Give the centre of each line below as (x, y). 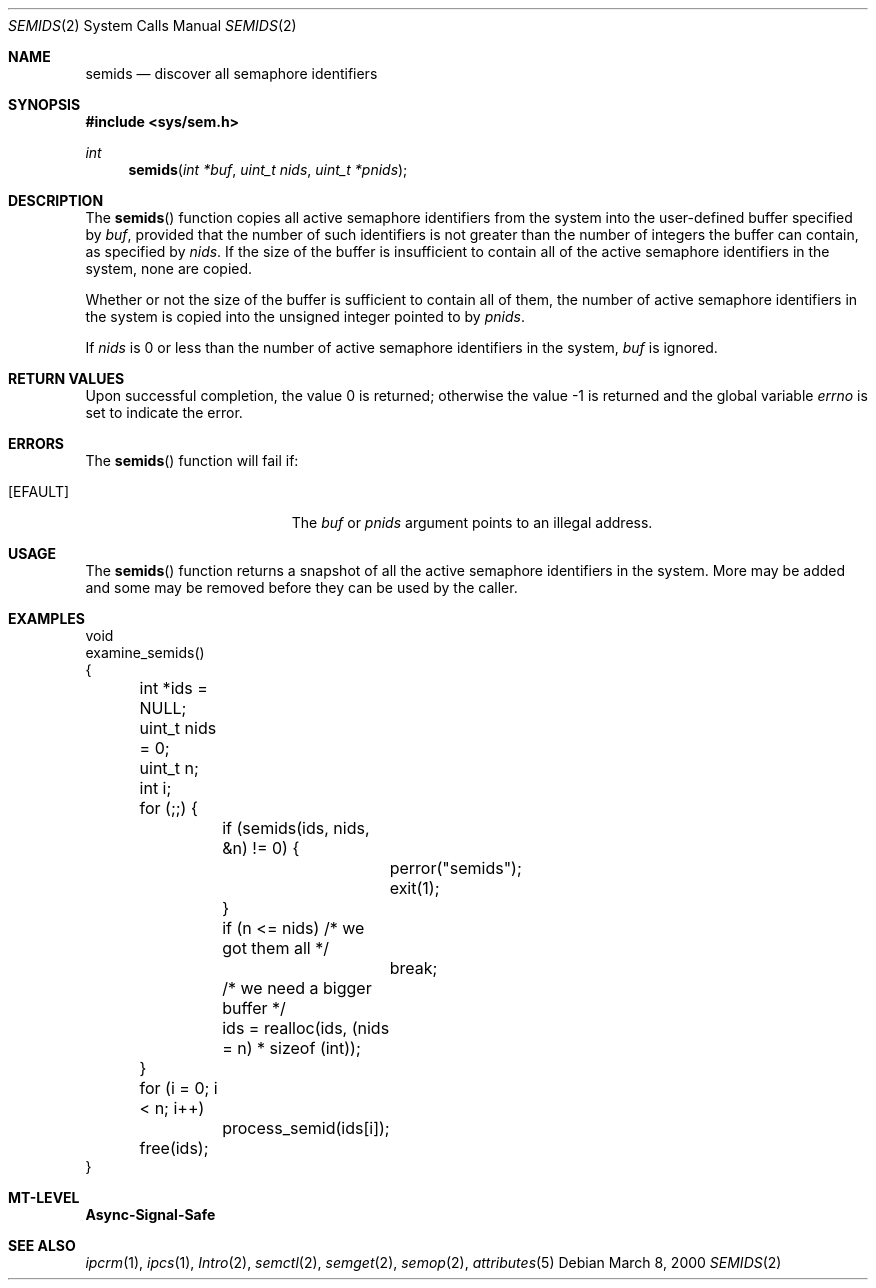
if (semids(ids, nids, (296, 828)
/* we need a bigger (297, 988)
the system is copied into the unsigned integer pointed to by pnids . (305, 316)
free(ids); (174, 1148)
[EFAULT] (39, 491)
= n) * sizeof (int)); (291, 1048)
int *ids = (173, 688)
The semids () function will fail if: (192, 460)
